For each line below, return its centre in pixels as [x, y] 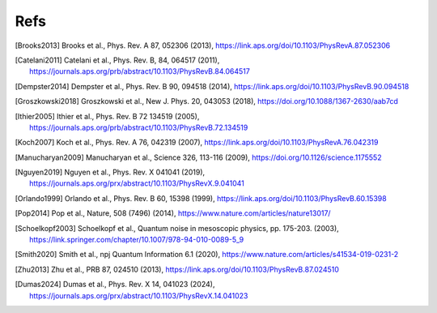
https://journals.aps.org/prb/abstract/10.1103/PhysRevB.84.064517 [140, 71]
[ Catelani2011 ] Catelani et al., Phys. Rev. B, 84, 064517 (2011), [117, 60]
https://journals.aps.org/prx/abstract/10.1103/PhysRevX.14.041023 [139, 295]
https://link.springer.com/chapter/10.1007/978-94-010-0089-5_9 [137, 240]
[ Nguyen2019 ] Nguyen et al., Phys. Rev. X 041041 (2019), [110, 172]
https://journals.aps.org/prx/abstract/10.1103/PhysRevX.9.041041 [137, 183]
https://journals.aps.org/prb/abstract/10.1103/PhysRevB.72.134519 [139, 127]
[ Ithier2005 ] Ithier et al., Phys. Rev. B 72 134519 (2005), [107, 116]
